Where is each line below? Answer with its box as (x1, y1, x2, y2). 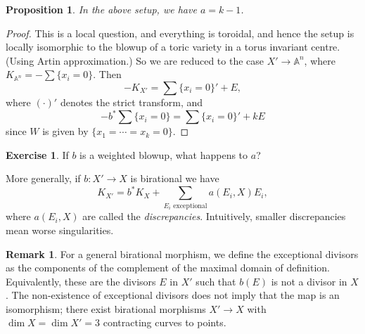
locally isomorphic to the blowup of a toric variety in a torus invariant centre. (6, 39, 340, 54)
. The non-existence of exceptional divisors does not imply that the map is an (6, 288, 340, 302)
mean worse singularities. (6, 222, 114, 237)
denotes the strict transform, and (60, 94, 203, 109)
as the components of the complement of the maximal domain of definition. (6, 260, 330, 275)
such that (196, 274, 236, 288)
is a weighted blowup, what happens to (79, 147, 248, 162)
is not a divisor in (271, 274, 347, 288)
